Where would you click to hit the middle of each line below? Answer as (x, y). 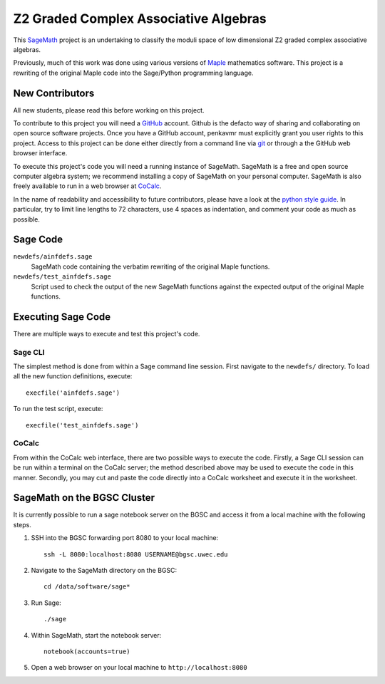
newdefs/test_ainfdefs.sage (62, 277)
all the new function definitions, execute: (73, 376)
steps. (22, 524)
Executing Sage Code (62, 317)
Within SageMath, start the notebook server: (96, 635)
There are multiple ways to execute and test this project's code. (107, 333)
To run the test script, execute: (58, 409)
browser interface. (40, 153)
